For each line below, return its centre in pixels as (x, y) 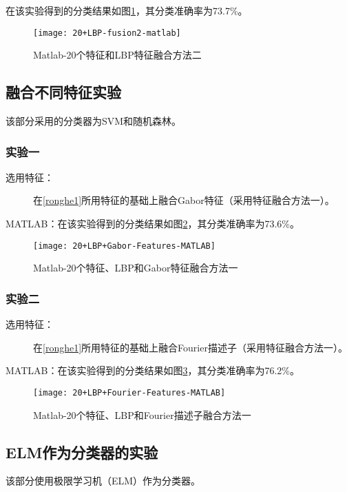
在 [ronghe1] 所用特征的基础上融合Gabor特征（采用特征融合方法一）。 (184, 200)
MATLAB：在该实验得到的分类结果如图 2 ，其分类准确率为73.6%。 (153, 224)
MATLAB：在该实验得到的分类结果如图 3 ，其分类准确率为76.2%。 (153, 370)
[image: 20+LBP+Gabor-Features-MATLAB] (124, 246)
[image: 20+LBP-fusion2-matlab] (107, 33)
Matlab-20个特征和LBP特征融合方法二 (117, 55)
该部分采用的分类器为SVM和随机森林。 (94, 121)
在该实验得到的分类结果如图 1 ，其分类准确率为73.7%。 (127, 10)
